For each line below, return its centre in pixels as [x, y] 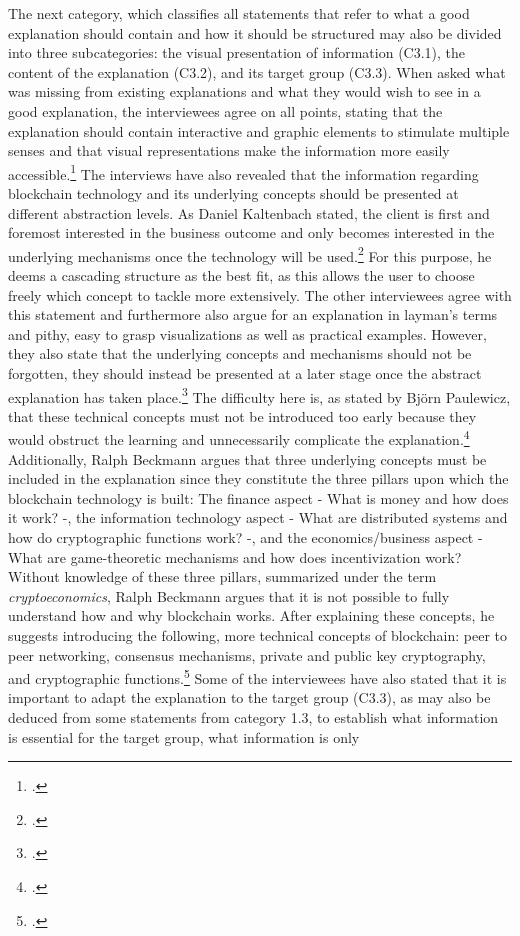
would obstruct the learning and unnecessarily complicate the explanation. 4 [239, 438]
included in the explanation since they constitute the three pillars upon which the [258, 478]
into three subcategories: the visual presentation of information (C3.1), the [237, 52]
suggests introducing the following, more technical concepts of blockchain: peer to [257, 635]
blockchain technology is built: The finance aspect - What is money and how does [258, 497]
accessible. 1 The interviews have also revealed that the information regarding [243, 172]
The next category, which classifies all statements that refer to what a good [239, 13]
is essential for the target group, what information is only [184, 736]
